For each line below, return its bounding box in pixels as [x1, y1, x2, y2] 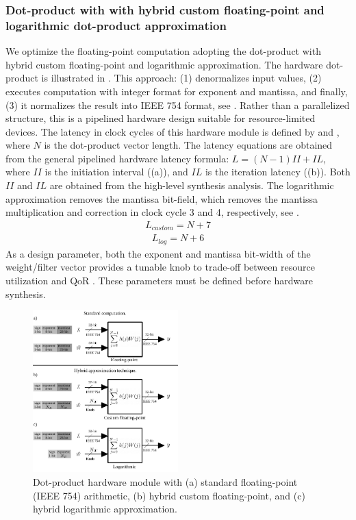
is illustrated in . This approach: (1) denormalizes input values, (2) [41, 71, 322, 85]
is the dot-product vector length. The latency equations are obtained [44, 138, 333, 152]
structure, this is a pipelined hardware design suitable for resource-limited [5, 111, 316, 125]
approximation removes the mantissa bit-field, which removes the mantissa [5, 191, 318, 206]
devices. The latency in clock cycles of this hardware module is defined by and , [5, 124, 340, 138]
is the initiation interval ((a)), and [44, 164, 188, 179]
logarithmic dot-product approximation [5, 16, 227, 34]
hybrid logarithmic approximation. [33, 502, 177, 516]
